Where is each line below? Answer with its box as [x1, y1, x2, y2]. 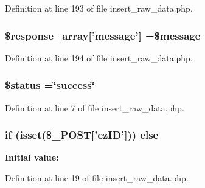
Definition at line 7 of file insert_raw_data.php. [5, 101, 184, 114]
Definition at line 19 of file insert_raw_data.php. [5, 172, 189, 184]
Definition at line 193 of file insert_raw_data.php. [5, 2, 193, 14]
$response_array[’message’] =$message [5, 27, 201, 43]
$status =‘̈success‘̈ [5, 77, 95, 92]
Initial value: [5, 151, 59, 164]
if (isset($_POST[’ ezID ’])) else [5, 127, 159, 142]
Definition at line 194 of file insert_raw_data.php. [5, 51, 193, 64]
